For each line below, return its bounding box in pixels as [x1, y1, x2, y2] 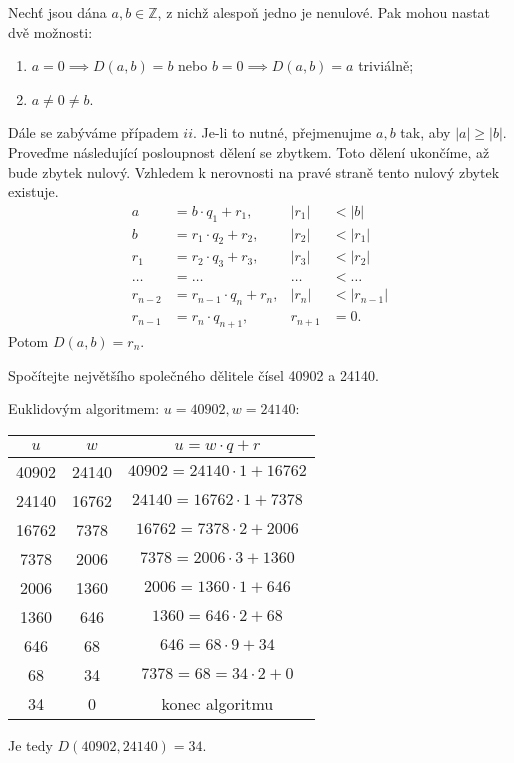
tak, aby [400, 122, 451, 143]
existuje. [8, 181, 59, 202]
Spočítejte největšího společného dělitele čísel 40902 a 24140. [8, 364, 379, 385]
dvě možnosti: [8, 21, 93, 42]
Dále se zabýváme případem [8, 122, 179, 143]
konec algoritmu [161, 691, 274, 715]
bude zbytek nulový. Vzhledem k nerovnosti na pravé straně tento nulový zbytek [8, 161, 500, 182]
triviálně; [358, 55, 414, 76]
